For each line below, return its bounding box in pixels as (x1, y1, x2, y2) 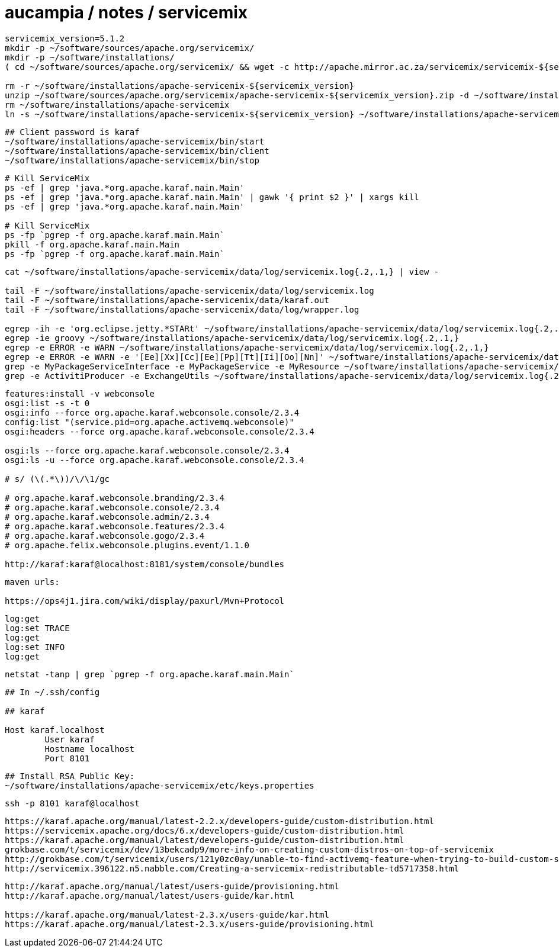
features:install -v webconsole (5, 388, 155, 398)
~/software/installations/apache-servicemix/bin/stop (5, 155, 259, 165)
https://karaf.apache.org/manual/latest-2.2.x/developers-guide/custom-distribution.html (5, 816, 434, 826)
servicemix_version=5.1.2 (5, 33, 125, 43)
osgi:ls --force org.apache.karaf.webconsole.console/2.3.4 (5, 445, 290, 455)
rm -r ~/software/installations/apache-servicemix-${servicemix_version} (5, 81, 355, 91)
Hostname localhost (44, 744, 135, 754)
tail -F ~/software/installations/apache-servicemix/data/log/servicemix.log (5, 285, 374, 295)
